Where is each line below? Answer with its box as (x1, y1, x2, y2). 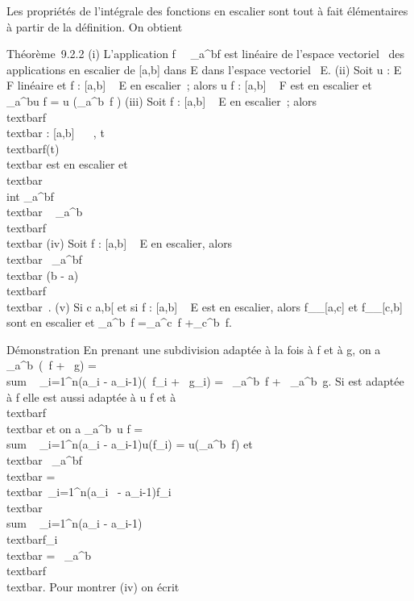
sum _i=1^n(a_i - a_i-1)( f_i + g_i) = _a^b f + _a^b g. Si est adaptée (6, 373, 404, 390)
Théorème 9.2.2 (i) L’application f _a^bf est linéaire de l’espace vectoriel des (6, 45, 405, 62)
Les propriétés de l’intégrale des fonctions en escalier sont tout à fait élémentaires (6, 2, 408, 19)
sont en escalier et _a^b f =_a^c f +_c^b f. (6, 314, 232, 331)
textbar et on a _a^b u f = (6, 419, 143, 436)
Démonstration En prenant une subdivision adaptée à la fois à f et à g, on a (6, 340, 381, 357)
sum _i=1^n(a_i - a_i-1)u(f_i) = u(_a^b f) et (6, 436, 253, 453)
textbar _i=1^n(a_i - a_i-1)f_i (6, 483, 172, 500)
